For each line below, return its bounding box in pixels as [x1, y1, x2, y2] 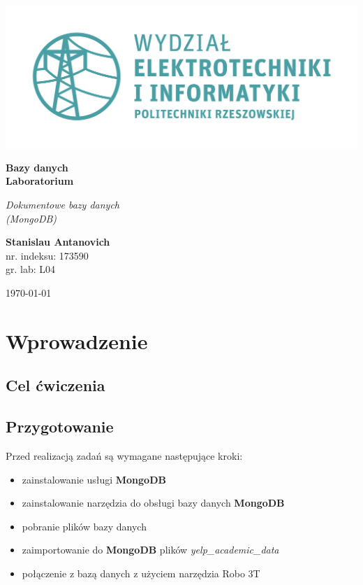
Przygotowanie [6, 416, 114, 437]
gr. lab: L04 [6, 262, 56, 276]
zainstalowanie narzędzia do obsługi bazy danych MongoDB [22, 495, 285, 510]
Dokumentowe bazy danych [6, 197, 119, 212]
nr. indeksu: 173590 [6, 248, 89, 262]
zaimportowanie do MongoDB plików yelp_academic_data [22, 542, 279, 557]
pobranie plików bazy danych [22, 519, 147, 533]
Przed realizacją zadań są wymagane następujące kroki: [6, 448, 243, 463]
